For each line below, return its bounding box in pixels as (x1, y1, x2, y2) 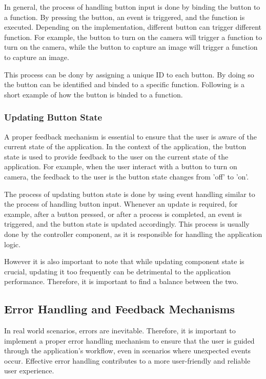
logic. (4, 238, 21, 249)
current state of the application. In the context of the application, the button (4, 141, 247, 152)
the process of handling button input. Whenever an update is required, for (4, 198, 238, 209)
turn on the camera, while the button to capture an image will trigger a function (4, 42, 258, 52)
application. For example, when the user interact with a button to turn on (4, 161, 237, 172)
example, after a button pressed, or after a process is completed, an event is (4, 208, 242, 219)
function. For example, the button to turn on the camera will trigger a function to (4, 31, 262, 42)
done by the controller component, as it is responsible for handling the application (4, 228, 262, 239)
